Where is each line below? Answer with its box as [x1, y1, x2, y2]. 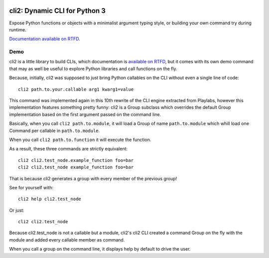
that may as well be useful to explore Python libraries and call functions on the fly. [9, 65, 178, 72]
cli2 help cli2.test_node [18, 196, 82, 202]
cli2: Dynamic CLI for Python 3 [9, 6, 106, 15]
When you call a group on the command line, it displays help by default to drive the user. [9, 246, 191, 252]
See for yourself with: [9, 184, 53, 190]
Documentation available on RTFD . [9, 36, 81, 42]
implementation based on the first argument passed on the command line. [9, 111, 161, 117]
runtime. [9, 26, 27, 32]
